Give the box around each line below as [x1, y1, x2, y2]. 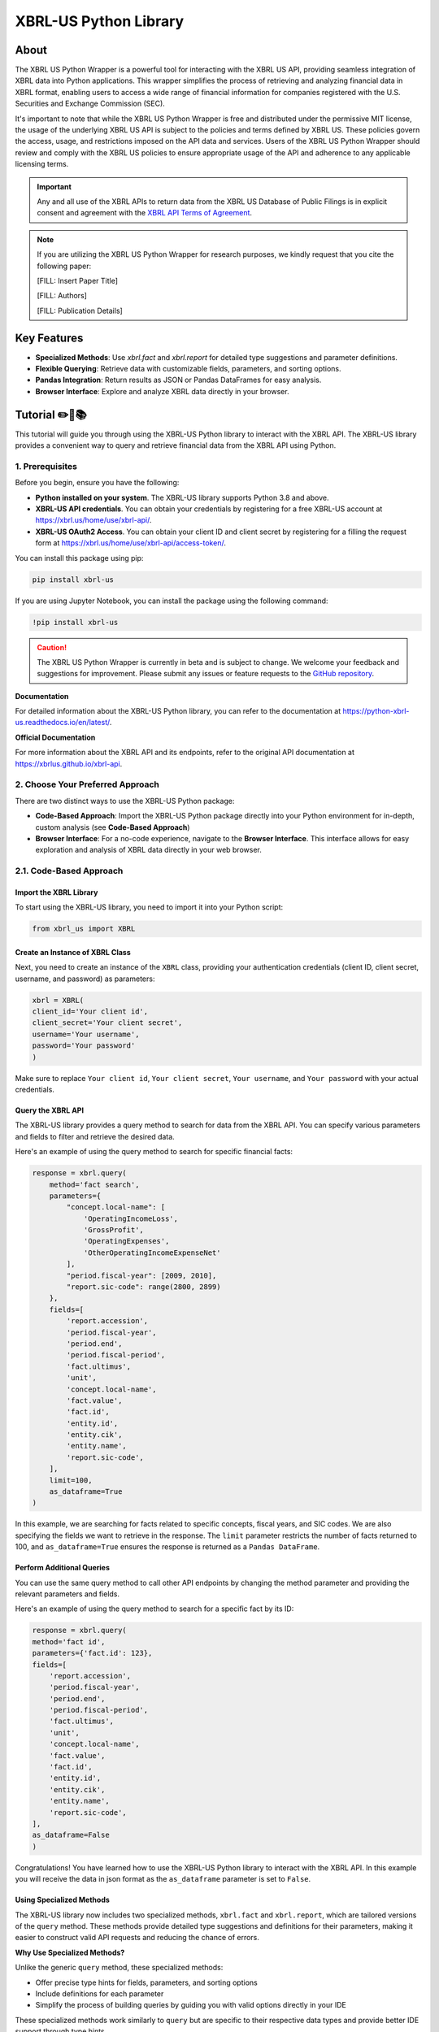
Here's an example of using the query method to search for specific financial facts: [15, 1147, 293, 1157]
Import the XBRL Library [15, 887, 98, 897]
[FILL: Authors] [37, 291, 87, 301]
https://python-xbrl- [342, 706, 410, 716]
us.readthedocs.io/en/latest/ [15, 718, 110, 727]
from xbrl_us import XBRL [32, 924, 136, 934]
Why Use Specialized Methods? [15, 1947, 125, 1957]
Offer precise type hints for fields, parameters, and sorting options [35, 1978, 258, 1987]
